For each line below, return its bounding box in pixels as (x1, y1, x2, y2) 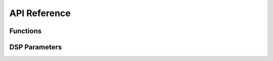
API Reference (9, 8, 71, 19)
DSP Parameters (9, 43, 62, 51)
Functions (9, 27, 42, 35)
